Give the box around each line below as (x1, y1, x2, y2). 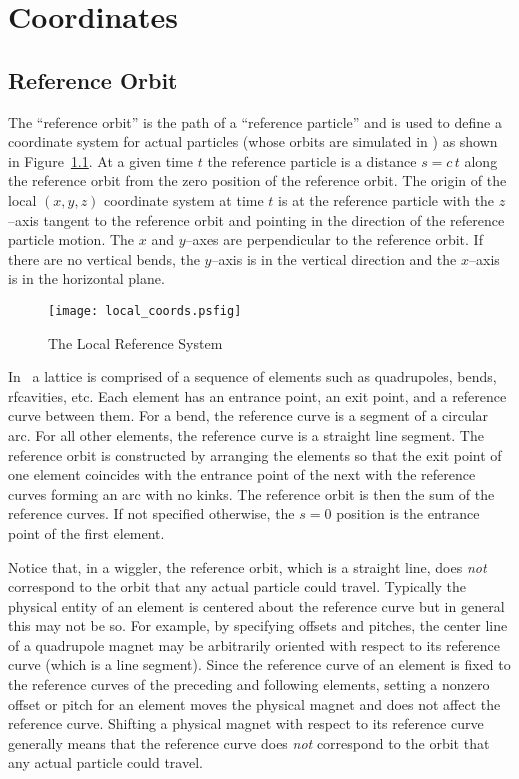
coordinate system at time (104, 189, 264, 210)
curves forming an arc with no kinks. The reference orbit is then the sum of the (8, 483, 495, 504)
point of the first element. (8, 522, 165, 543)
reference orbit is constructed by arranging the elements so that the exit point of (8, 444, 502, 465)
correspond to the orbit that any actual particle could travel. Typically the (8, 576, 467, 597)
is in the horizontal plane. (8, 268, 165, 289)
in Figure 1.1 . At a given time (8, 150, 193, 171)
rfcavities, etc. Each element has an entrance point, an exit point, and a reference (8, 385, 507, 406)
